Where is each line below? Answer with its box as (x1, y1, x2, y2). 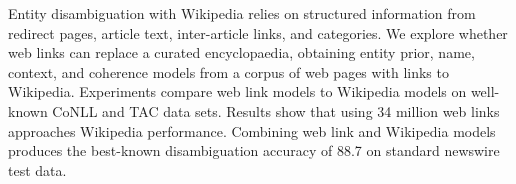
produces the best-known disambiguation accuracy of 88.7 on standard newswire (8, 140, 500, 161)
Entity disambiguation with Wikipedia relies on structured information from (8, 3, 476, 23)
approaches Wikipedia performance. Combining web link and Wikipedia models (8, 120, 496, 141)
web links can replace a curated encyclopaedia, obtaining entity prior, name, (8, 42, 475, 63)
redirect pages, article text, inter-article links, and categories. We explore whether (8, 22, 508, 43)
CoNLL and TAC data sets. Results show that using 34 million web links (52, 100, 500, 121)
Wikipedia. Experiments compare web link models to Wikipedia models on (8, 81, 467, 102)
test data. (8, 159, 67, 180)
